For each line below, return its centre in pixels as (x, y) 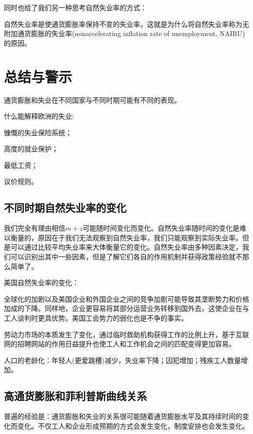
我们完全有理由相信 (35, 228)
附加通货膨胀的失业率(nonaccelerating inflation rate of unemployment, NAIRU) (125, 33)
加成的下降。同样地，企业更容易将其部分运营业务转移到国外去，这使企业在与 (126, 308)
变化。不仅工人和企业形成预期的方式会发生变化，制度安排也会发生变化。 (133, 425)
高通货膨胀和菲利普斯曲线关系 (75, 396)
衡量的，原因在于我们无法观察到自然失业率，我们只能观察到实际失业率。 (126, 237)
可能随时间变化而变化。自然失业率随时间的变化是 (161, 228)
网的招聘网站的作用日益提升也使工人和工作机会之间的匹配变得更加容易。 (120, 344)
